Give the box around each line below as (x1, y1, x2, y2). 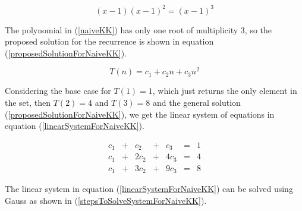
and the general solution (152, 96, 241, 108)
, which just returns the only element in (152, 84, 297, 97)
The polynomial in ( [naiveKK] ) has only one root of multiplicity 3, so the (5, 23, 272, 36)
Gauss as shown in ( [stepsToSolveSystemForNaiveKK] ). (5, 194, 207, 206)
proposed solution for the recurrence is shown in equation (5, 35, 214, 48)
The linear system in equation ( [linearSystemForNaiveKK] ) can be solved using (5, 182, 293, 195)
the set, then (5, 96, 51, 108)
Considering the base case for (5, 84, 111, 97)
